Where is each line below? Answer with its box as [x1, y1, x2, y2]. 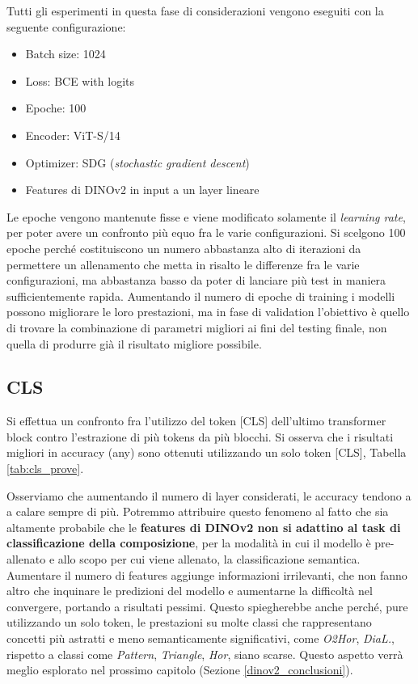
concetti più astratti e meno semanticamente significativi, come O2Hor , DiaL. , [6, 630, 395, 647]
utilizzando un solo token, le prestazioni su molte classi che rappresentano [6, 614, 372, 631]
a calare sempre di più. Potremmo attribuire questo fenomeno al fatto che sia [6, 503, 389, 520]
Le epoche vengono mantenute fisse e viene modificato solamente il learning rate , [6, 208, 406, 225]
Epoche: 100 [25, 99, 87, 116]
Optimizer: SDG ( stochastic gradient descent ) [25, 154, 250, 171]
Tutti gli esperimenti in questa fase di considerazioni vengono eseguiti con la [6, 2, 384, 19]
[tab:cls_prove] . [6, 460, 84, 477]
